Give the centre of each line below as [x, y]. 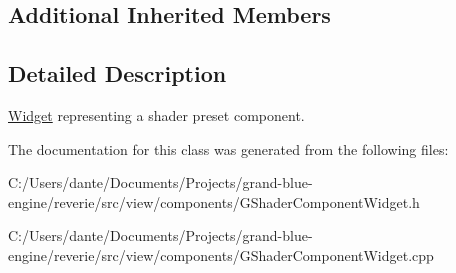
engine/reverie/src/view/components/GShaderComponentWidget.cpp [221, 254]
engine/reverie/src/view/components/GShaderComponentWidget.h [214, 201]
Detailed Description [117, 73]
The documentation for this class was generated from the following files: [228, 148]
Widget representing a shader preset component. [156, 114]
